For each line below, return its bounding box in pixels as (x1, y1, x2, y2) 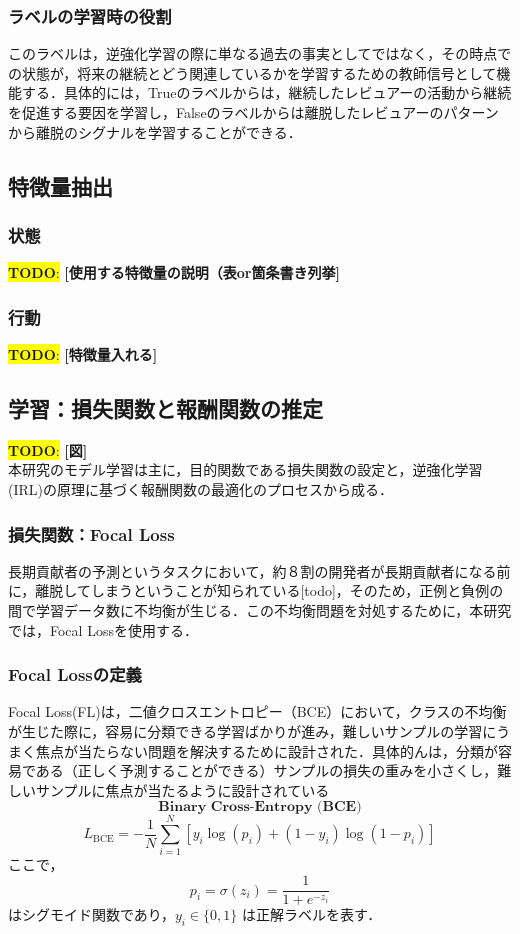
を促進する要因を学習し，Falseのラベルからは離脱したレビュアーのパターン (8, 102, 499, 122)
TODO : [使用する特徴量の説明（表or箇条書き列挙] (8, 262, 340, 283)
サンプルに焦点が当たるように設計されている (35, 779, 330, 800)
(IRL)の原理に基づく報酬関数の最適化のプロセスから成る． (8, 478, 393, 499)
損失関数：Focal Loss (8, 521, 175, 546)
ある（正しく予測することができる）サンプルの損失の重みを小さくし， (35, 760, 498, 781)
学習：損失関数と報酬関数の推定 (8, 392, 323, 423)
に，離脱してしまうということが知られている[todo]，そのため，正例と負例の (8, 580, 504, 601)
